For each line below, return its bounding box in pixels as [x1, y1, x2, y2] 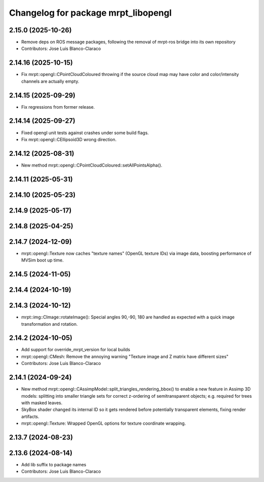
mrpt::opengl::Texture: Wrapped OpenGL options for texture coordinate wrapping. [21, 420, 186, 426]
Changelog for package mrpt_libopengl [9, 7, 172, 18]
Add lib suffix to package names [21, 462, 87, 468]
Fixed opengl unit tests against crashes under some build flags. [21, 130, 149, 136]
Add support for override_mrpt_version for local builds [21, 347, 131, 353]
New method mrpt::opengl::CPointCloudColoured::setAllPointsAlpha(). [21, 162, 162, 168]
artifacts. [21, 413, 40, 419]
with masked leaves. [21, 400, 63, 406]
